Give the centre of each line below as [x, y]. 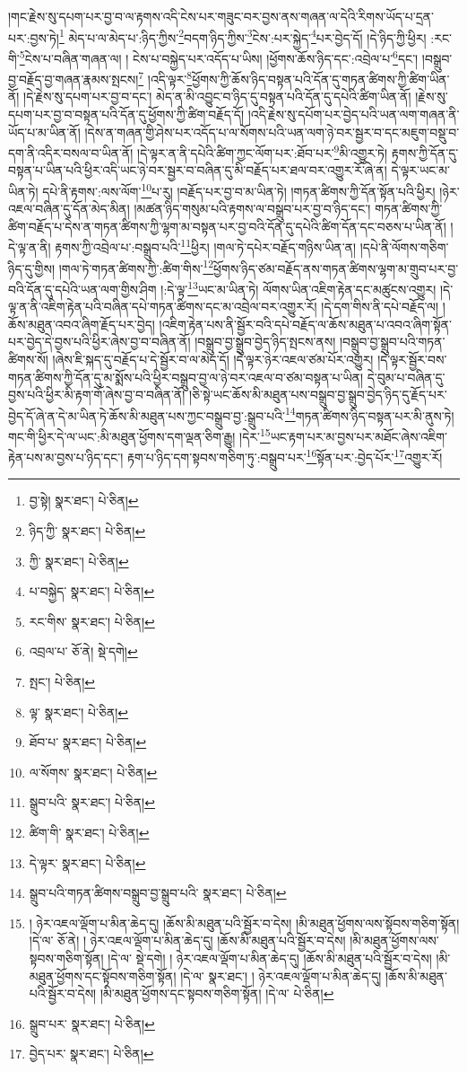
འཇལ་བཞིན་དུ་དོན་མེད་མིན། [69, 209]
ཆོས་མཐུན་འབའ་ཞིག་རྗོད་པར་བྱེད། [82, 324]
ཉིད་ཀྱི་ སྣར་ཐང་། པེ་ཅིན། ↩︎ [87, 531]
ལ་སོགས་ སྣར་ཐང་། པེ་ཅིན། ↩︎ [93, 772]
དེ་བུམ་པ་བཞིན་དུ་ [406, 377]
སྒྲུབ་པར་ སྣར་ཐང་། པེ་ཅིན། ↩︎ [92, 1023]
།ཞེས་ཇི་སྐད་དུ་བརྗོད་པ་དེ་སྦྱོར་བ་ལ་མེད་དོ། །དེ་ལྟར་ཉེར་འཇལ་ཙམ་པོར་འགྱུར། [213, 359]
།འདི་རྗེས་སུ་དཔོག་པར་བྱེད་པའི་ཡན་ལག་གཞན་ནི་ [354, 114]
